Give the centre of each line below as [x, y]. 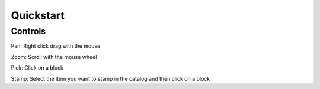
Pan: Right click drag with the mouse [56, 46]
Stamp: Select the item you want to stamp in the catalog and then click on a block [111, 78]
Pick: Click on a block [37, 68]
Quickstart [38, 15]
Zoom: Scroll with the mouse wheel [54, 57]
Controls [28, 31]
